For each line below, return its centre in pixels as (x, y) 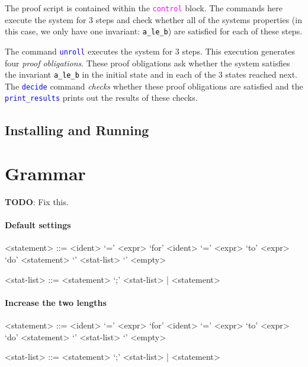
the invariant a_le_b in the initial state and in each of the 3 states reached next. (151, 74)
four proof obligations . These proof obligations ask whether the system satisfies (147, 63)
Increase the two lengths (56, 302)
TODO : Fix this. (37, 202)
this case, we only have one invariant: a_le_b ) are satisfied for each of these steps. (154, 31)
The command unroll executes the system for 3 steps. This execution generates (150, 51)
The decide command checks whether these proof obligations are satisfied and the (154, 86)
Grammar (45, 173)
